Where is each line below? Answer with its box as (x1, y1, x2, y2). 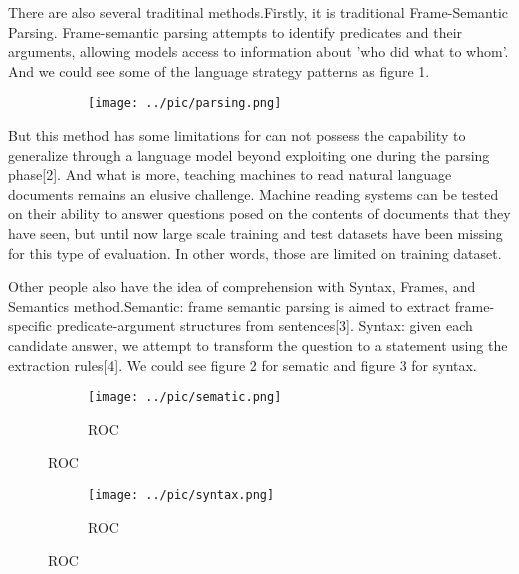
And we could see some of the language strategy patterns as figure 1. (8, 60, 430, 81)
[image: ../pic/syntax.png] (88, 488, 275, 502)
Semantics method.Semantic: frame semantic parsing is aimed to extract (8, 295, 451, 316)
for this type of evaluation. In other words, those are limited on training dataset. (8, 242, 502, 263)
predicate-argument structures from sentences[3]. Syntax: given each (56, 315, 473, 336)
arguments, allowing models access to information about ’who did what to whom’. (8, 41, 509, 62)
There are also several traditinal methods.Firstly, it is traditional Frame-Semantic (8, 2, 509, 22)
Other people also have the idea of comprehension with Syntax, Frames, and (8, 276, 476, 297)
